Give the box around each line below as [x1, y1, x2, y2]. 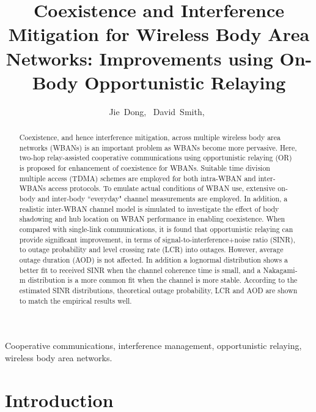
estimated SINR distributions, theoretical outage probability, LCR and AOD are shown [19, 285, 298, 295]
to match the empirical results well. [19, 295, 132, 305]
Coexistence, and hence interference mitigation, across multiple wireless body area [19, 132, 281, 143]
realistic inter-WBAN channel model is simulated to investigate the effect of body [19, 203, 279, 214]
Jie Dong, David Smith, [109, 105, 205, 118]
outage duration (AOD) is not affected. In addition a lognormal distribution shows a [19, 254, 288, 264]
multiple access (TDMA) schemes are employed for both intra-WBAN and [19, 173, 256, 183]
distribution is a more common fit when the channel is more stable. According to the [28, 275, 298, 285]
